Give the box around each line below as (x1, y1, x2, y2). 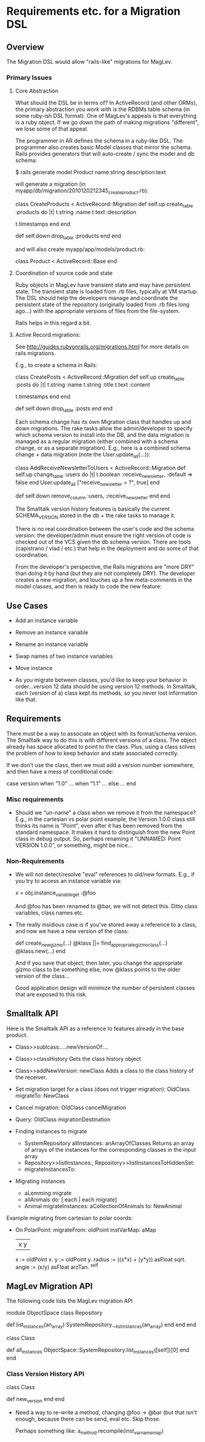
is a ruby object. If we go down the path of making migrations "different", (15, 118, 199, 126)
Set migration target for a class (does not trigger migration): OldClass (15, 1085, 190, 1093)
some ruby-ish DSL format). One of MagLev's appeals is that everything (15, 112, 197, 120)
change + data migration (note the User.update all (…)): (15, 451, 151, 460)
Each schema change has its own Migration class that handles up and (15, 418, 192, 426)
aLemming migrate (24, 1189, 72, 1197)
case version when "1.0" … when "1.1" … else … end (6, 779, 136, 787)
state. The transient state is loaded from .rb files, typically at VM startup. (15, 287, 198, 295)
